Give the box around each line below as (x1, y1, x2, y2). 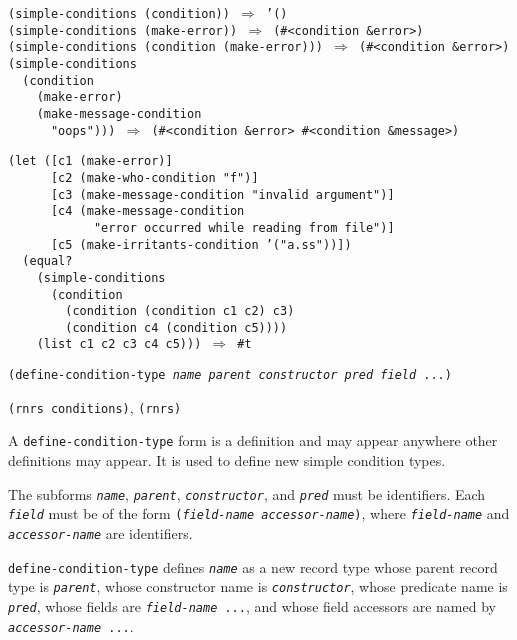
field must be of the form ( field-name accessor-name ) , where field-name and (8, 503, 510, 524)
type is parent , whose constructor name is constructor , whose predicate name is (8, 576, 508, 597)
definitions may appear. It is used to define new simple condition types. (8, 450, 446, 471)
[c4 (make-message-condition (50, 204, 245, 219)
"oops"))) (50, 123, 116, 138)
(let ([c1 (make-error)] (8, 154, 173, 169)
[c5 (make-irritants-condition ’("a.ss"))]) (50, 237, 352, 252)
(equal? (22, 254, 73, 269)
